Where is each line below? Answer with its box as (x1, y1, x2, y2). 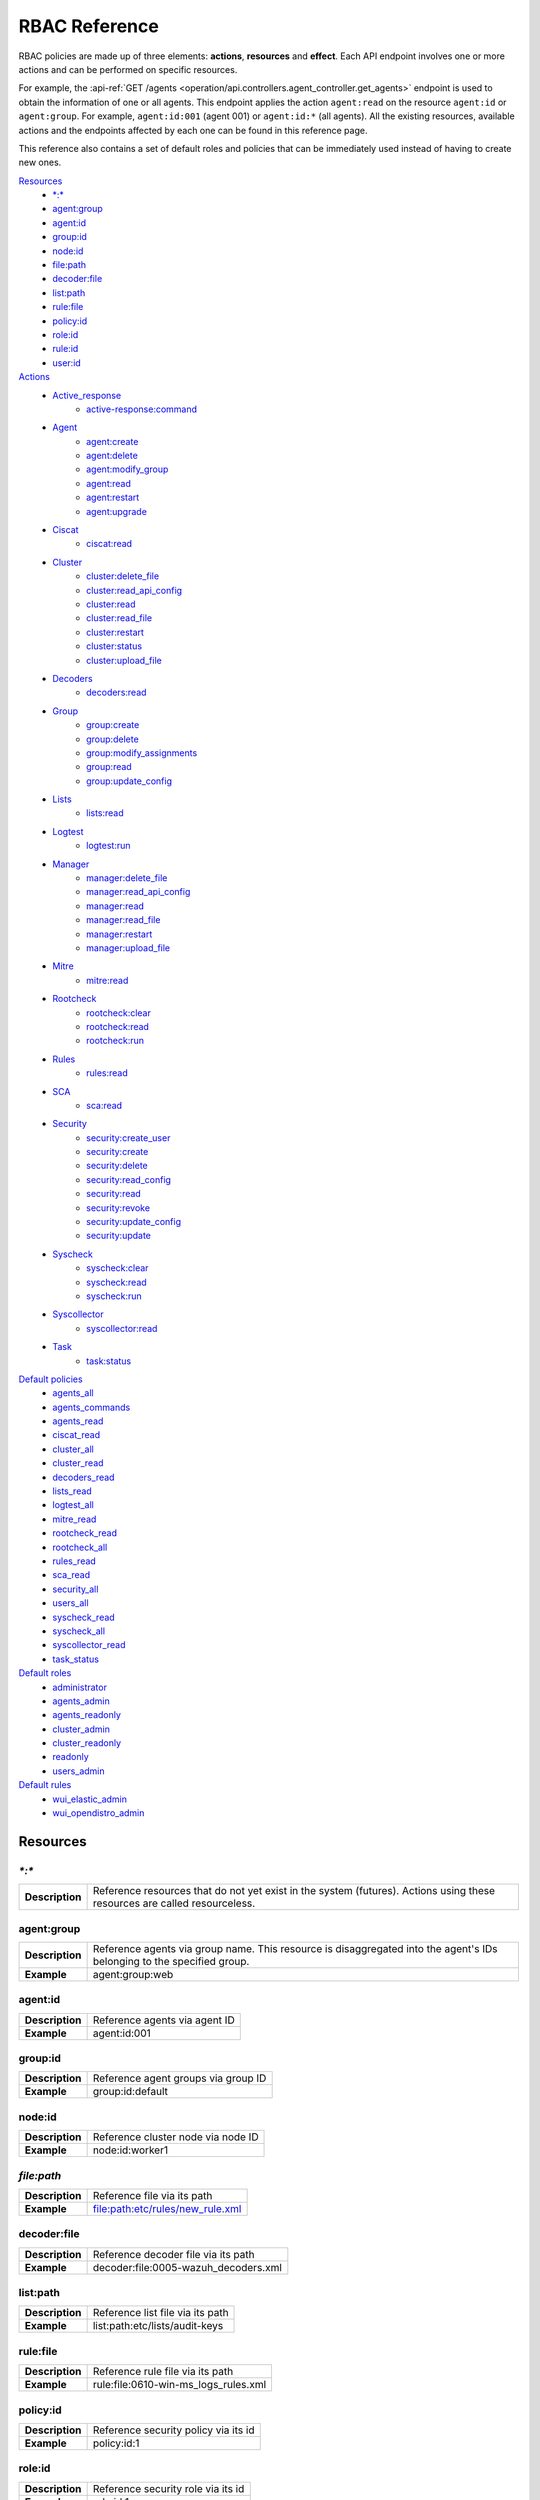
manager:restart (86, 928, 153, 940)
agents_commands (52, 1401, 131, 1413)
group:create (86, 719, 140, 731)
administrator (52, 1681, 107, 1693)
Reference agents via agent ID (92, 2013, 235, 2027)
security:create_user (86, 1131, 171, 1144)
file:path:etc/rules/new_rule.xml (92, 2201, 242, 2215)
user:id (52, 356, 82, 369)
